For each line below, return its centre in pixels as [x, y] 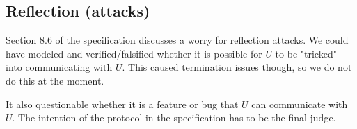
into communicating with [59, 67]
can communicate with [300, 104]
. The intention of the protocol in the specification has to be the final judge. [174, 118]
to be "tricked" [306, 53]
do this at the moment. [55, 80]
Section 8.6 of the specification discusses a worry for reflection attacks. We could [177, 40]
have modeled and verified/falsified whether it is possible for [134, 53]
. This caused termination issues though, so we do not [237, 67]
